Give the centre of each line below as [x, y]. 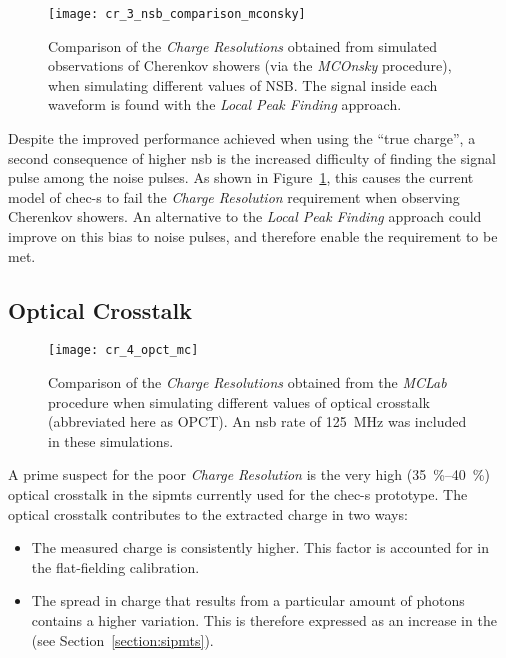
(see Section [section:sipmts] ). [122, 639]
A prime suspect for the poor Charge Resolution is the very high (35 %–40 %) [249, 474]
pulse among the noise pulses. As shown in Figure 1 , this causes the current [241, 177]
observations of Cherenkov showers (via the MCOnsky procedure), [250, 65]
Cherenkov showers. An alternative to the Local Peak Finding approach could [245, 216]
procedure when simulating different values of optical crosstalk [239, 401]
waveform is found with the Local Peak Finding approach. [225, 104]
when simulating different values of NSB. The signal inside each [243, 84]
